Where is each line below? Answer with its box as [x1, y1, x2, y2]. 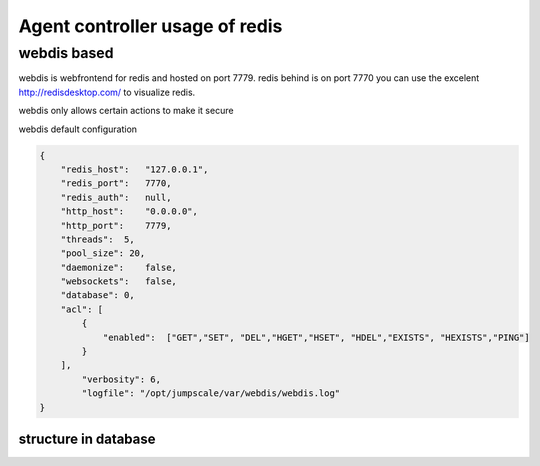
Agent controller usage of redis [18, 15, 283, 37]
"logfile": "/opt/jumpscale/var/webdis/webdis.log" [81, 388, 341, 399]
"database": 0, [60, 290, 135, 301]
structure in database [18, 430, 156, 447]
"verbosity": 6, [81, 373, 162, 385]
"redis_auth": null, [60, 191, 172, 203]
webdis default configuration [18, 123, 138, 135]
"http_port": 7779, [60, 220, 172, 231]
